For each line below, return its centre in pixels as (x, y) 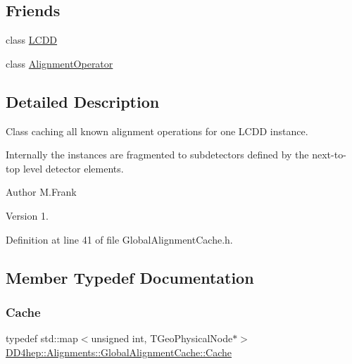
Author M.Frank (41, 192)
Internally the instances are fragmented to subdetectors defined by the (157, 155)
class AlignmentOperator (59, 63)
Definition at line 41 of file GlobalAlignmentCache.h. (119, 239)
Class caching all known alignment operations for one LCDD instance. (157, 131)
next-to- (329, 155)
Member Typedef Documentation (130, 277)
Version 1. (27, 215)
